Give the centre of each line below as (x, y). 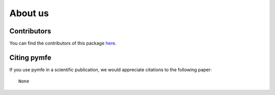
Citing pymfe (31, 57)
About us (29, 13)
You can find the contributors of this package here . (63, 43)
